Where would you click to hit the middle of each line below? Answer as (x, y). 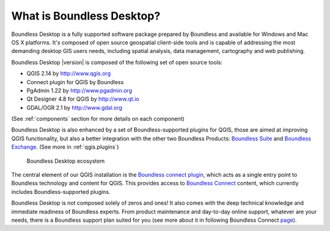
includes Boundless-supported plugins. (61, 191)
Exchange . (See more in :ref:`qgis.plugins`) (65, 147)
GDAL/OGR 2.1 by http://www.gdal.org (74, 107)
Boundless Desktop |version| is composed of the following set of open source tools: (117, 62)
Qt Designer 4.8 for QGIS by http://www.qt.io (83, 99)
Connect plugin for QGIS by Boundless (75, 82)
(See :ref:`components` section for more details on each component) (98, 119)
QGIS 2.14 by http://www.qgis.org (69, 74)
